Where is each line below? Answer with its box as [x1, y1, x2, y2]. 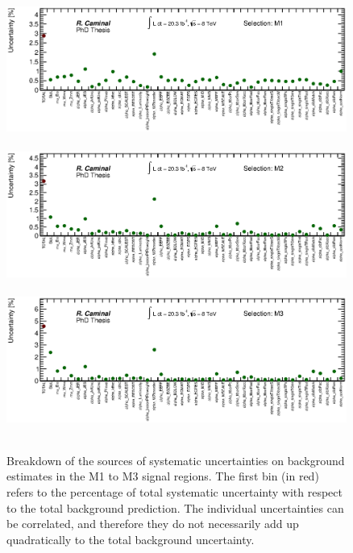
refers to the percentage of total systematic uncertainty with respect [6, 483, 343, 500]
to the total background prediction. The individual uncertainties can [6, 499, 344, 516]
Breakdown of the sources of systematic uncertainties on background [6, 451, 345, 468]
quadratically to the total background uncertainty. [6, 530, 255, 547]
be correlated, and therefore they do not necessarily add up [6, 515, 299, 532]
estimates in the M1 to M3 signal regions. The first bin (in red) [6, 468, 319, 484]
